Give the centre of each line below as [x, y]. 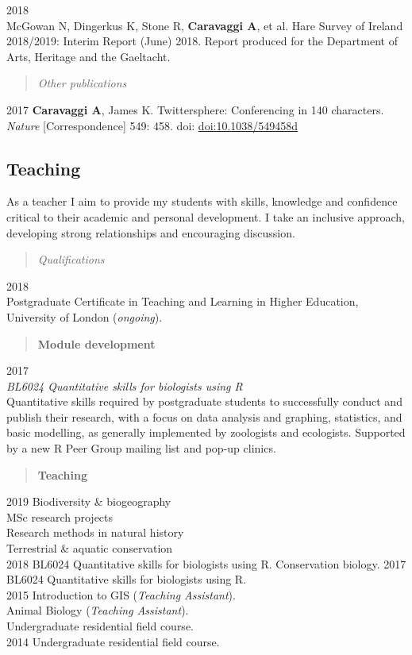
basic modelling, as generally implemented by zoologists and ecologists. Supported [206, 432]
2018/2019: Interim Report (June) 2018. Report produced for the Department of [202, 41]
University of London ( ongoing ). [85, 316]
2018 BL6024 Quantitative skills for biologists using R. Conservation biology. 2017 [206, 563]
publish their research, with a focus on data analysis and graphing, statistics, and [204, 416]
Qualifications [71, 259]
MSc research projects [60, 516]
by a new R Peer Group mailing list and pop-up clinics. [141, 448]
